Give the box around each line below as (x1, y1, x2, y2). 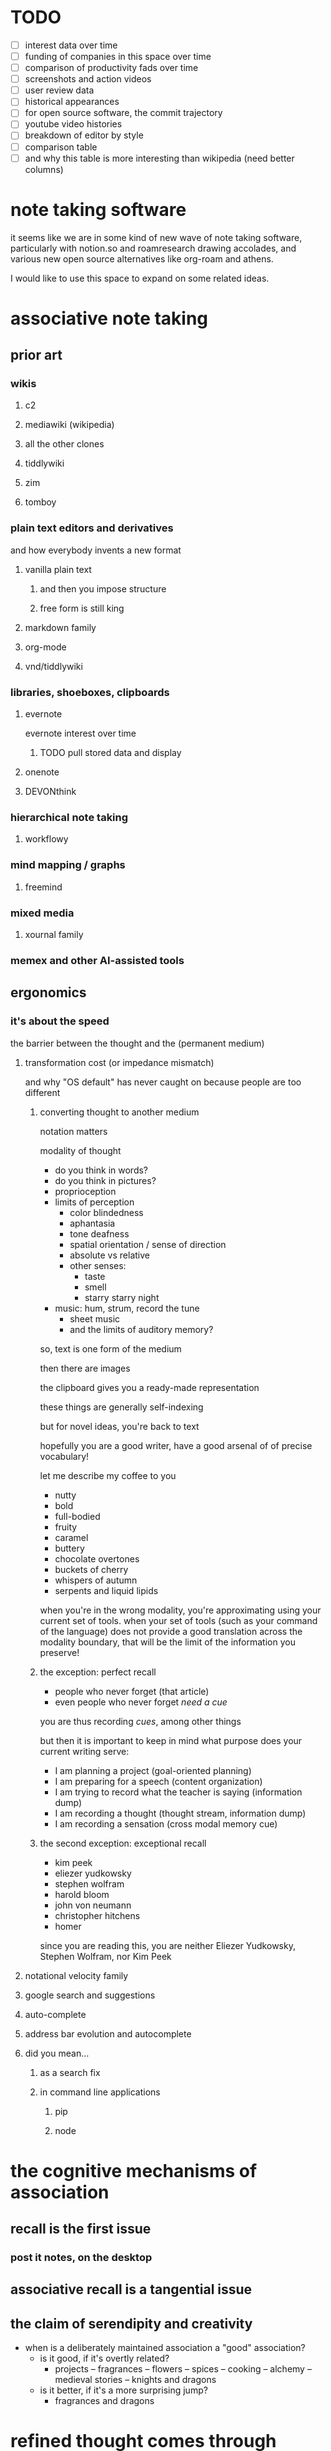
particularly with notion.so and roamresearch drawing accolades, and (10, 242, 297, 254)
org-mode (24, 641, 67, 653)
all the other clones (24, 438, 105, 450)
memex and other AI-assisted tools (10, 953, 185, 967)
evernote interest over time (24, 727, 137, 740)
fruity (54, 1521, 78, 1533)
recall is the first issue (10, 2221, 152, 2238)
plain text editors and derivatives (10, 521, 174, 535)
